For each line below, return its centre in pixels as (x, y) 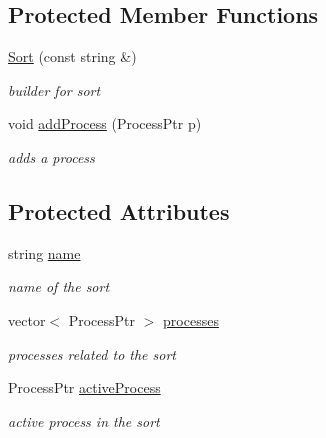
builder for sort (54, 89)
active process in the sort (84, 420)
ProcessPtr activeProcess (84, 387)
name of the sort (59, 286)
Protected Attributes (119, 210)
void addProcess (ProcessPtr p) (105, 123)
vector (27, 319)
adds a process (51, 156)
